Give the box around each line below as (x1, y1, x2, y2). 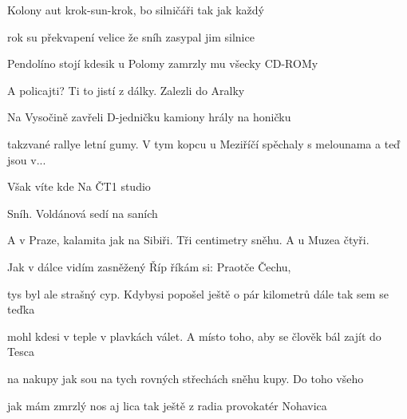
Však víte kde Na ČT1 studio (7, 178, 151, 195)
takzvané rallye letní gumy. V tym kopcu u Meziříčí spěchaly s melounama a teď (7, 135, 401, 152)
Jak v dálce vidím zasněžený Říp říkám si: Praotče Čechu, (7, 258, 291, 275)
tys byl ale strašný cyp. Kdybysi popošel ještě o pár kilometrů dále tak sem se (7, 285, 389, 302)
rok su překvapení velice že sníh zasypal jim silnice (7, 28, 255, 45)
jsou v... (7, 151, 46, 168)
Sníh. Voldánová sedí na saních (7, 204, 158, 221)
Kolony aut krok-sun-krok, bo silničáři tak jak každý (7, 2, 264, 18)
